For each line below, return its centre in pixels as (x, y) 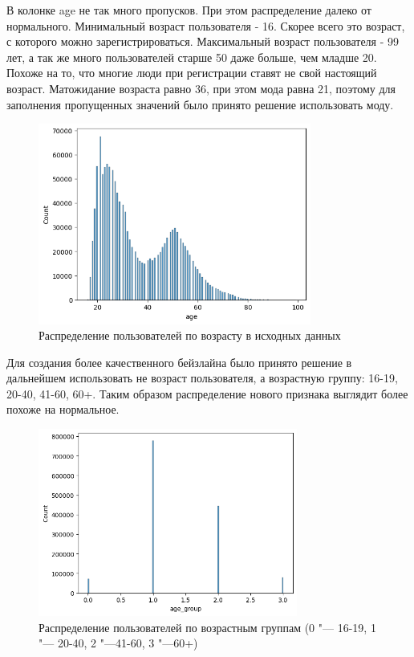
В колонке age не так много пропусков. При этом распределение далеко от (189, 10)
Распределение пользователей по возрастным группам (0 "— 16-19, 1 (207, 627)
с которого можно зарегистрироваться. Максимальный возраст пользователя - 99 (203, 41)
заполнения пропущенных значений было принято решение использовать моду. (200, 104)
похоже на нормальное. (63, 409)
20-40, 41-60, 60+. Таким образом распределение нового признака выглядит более (207, 393)
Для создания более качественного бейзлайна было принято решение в (179, 362)
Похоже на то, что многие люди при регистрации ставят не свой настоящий (192, 73)
